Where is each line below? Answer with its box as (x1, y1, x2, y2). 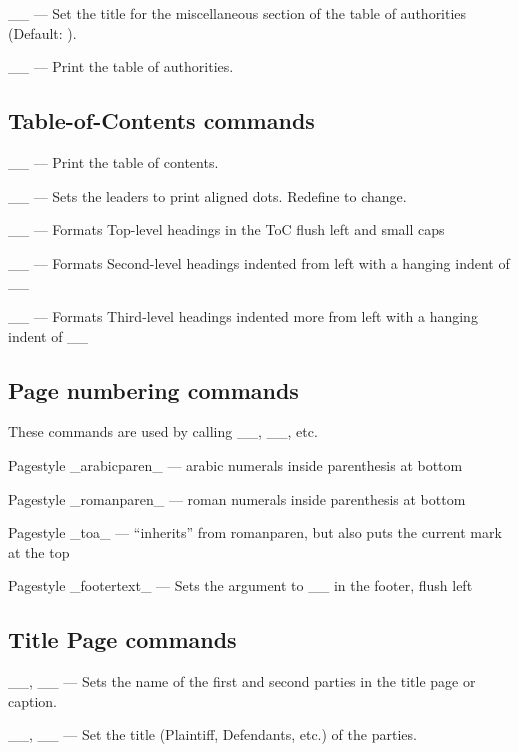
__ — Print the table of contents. (8, 151, 219, 172)
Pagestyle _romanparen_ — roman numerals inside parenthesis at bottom (8, 488, 466, 509)
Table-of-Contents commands (8, 105, 315, 136)
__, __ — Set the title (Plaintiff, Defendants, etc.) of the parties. (8, 724, 417, 745)
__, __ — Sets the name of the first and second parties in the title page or (8, 671, 476, 692)
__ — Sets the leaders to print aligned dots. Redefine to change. (8, 185, 407, 206)
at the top (8, 541, 70, 562)
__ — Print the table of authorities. (8, 56, 234, 77)
